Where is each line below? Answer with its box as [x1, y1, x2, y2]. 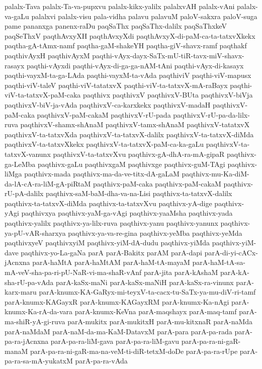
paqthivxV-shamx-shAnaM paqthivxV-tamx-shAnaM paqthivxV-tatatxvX [20, 119, 250, 130]
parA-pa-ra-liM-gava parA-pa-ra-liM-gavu [50, 336, 180, 346]
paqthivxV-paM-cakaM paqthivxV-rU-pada [37, 109, 171, 120]
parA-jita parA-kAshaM [144, 267, 218, 278]
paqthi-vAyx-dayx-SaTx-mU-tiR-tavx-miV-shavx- [92, 50, 244, 60]
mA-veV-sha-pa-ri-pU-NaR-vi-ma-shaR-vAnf [5, 267, 142, 278]
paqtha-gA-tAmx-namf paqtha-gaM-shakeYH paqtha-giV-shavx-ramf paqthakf [5, 40, 247, 51]
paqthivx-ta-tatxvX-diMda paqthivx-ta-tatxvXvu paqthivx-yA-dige [5, 198, 212, 208]
